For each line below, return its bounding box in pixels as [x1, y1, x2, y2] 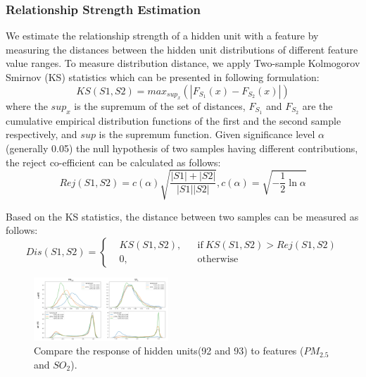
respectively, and [6, 127, 77, 142]
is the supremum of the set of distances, [74, 99, 246, 113]
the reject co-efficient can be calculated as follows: [6, 154, 221, 169]
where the [6, 99, 48, 113]
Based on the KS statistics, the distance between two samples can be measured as [6, 209, 359, 223]
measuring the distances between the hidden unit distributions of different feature [6, 42, 358, 56]
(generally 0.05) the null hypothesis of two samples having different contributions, [6, 141, 358, 156]
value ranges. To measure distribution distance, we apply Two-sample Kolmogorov [6, 56, 360, 70]
